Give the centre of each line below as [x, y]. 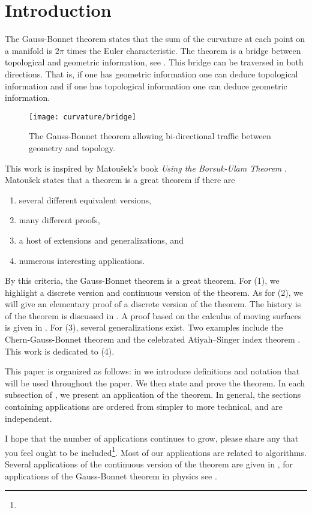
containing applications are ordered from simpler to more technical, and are [144, 406]
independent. [28, 418]
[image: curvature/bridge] [82, 117]
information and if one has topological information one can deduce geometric [146, 85]
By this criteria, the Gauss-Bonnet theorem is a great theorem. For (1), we [142, 280]
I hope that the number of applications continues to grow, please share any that [152, 438]
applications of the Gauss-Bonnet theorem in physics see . [111, 475]
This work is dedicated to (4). [60, 351]
